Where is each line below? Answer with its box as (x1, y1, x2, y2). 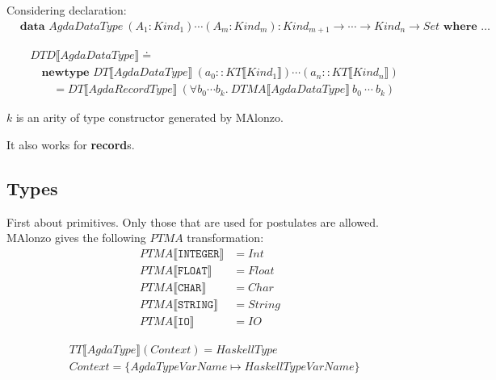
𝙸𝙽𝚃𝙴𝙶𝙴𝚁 (178, 248, 220, 260)
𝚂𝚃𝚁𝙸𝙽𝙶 (178, 299, 214, 311)
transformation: (187, 229, 264, 246)
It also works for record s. (6, 136, 135, 152)
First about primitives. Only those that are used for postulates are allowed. (6, 213, 379, 230)
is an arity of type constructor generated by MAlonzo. (15, 109, 284, 126)
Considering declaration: (6, 2, 127, 18)
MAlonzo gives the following (6, 229, 146, 246)
